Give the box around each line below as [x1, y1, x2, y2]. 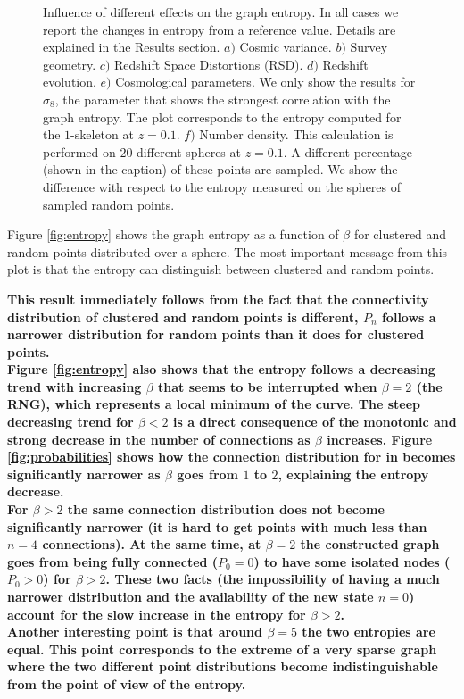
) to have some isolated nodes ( [253, 552, 451, 570]
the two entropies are [302, 622, 435, 641]
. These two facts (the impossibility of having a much [105, 570, 440, 588]
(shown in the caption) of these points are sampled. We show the [43, 160, 398, 179]
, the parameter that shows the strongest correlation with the [54, 89, 391, 108]
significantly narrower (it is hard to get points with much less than [7, 517, 427, 536]
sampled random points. [43, 195, 175, 213]
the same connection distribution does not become [67, 500, 385, 519]
